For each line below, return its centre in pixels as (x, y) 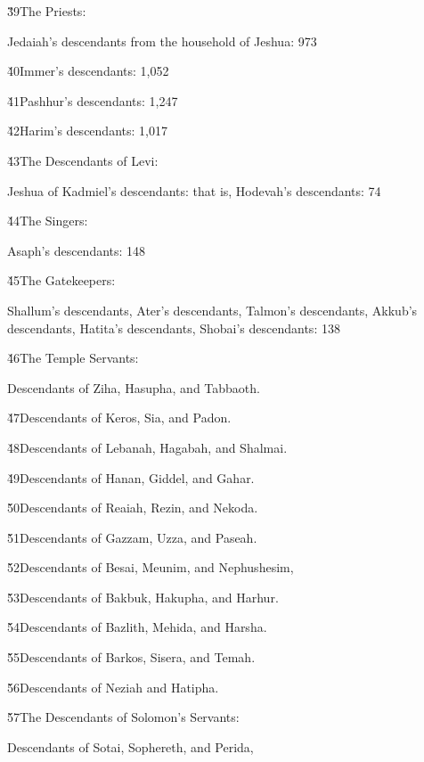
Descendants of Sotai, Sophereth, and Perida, (130, 746)
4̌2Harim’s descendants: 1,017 (87, 131)
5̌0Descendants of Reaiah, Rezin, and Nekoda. (133, 508)
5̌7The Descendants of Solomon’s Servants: (123, 717)
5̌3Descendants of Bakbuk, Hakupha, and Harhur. (143, 597)
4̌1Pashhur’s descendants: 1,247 (93, 100)
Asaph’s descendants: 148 (77, 250)
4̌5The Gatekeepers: (61, 280)
